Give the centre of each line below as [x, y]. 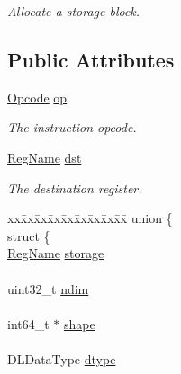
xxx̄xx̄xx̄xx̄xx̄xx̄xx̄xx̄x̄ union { [90, 218]
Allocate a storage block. [74, 11]
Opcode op [37, 97]
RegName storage [56, 253]
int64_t [28, 323]
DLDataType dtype [62, 358]
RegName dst [45, 157]
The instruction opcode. [72, 127]
